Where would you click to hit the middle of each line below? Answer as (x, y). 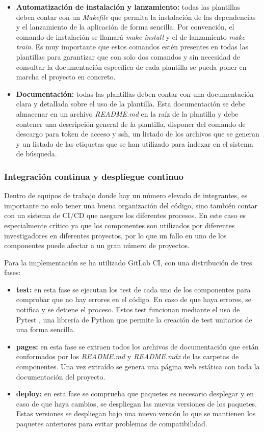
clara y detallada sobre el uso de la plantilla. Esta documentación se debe (131, 104)
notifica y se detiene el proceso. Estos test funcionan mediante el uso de (128, 309)
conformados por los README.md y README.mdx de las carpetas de (127, 356)
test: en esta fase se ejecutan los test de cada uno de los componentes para (133, 289)
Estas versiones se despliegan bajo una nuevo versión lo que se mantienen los (136, 413)
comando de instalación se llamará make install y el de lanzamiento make (130, 36)
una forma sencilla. (46, 329)
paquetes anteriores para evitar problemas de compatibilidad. (112, 423)
